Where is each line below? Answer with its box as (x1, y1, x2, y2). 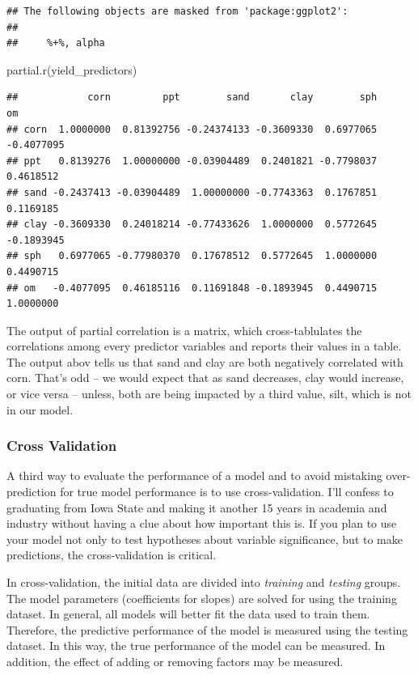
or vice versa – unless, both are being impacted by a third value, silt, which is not (6, 385, 412, 402)
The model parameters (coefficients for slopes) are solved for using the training (6, 589, 397, 606)
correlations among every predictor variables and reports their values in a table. (6, 337, 402, 354)
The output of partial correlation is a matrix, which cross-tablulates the (6, 321, 362, 338)
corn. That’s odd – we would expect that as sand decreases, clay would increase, (6, 369, 404, 386)
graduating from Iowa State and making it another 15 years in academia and (6, 499, 387, 516)
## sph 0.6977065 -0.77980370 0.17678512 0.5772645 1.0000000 (6, 250, 378, 262)
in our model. (6, 401, 74, 418)
